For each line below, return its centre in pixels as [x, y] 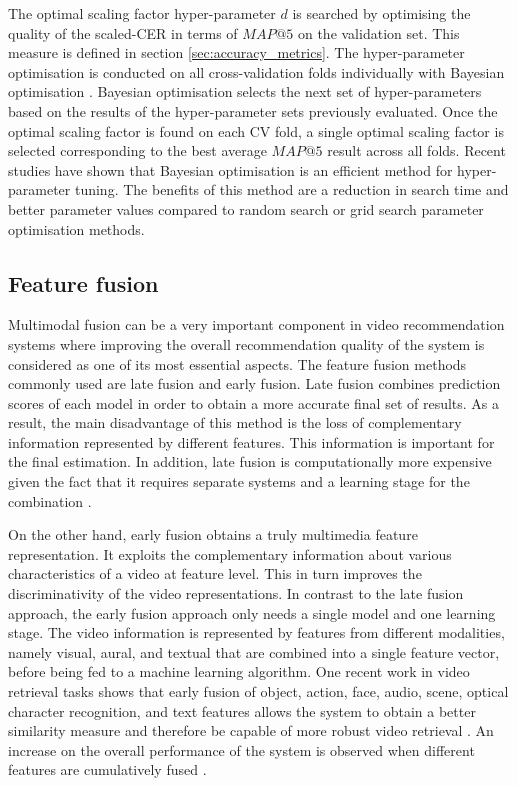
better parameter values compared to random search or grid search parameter [246, 208]
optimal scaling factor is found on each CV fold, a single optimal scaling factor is [256, 130]
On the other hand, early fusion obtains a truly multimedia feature [213, 534]
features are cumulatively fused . [107, 769]
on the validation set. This [378, 32]
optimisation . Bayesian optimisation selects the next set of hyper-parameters [245, 91]
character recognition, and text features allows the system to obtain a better [242, 710]
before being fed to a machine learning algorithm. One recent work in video [239, 671]
